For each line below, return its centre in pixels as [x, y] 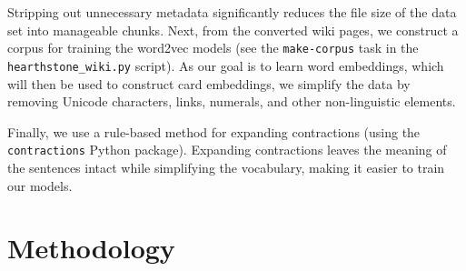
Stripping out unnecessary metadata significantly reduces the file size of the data [232, 12]
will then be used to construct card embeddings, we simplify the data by [209, 83]
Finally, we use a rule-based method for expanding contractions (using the [214, 131]
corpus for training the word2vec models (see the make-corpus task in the [213, 48]
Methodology [91, 248]
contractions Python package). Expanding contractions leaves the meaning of [227, 150]
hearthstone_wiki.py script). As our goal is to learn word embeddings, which [226, 65]
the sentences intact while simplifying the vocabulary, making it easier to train [226, 167]
